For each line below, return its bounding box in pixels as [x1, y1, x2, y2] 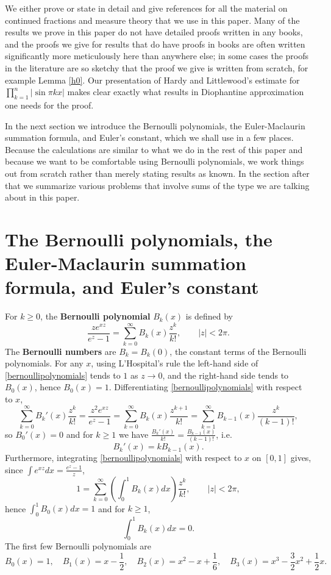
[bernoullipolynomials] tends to [5, 368, 121, 381]
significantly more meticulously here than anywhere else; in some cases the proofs [5, 49, 309, 62]
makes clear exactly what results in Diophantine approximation [67, 85, 304, 98]
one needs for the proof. [5, 98, 94, 111]
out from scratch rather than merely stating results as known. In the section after [5, 166, 310, 179]
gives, [290, 451, 311, 464]
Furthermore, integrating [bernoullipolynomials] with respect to [5, 451, 242, 464]
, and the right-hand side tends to [162, 368, 289, 381]
